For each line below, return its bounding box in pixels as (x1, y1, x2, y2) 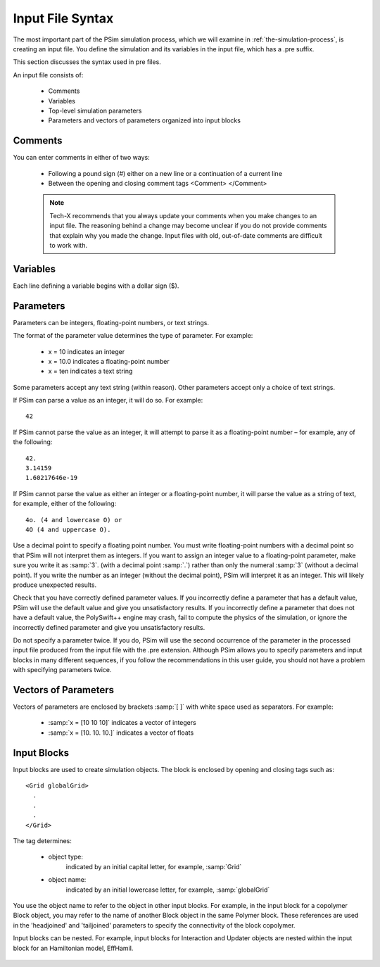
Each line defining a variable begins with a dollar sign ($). (13, 282, 179, 290)
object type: (48, 852, 84, 861)
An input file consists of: (13, 70, 84, 79)
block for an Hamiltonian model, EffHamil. (13, 944, 134, 952)
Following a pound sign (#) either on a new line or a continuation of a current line (48, 169, 283, 177)
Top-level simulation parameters (48, 106, 142, 115)
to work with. (49, 241, 88, 249)
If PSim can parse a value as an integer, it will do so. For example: (13, 396, 203, 405)
